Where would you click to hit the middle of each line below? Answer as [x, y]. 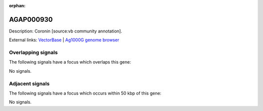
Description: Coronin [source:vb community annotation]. [66, 31]
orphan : [17, 6]
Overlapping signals [33, 52]
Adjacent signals [29, 83]
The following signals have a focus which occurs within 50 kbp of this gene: [85, 93]
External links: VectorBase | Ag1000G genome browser [64, 40]
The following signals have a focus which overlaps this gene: [70, 62]
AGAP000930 [31, 19]
